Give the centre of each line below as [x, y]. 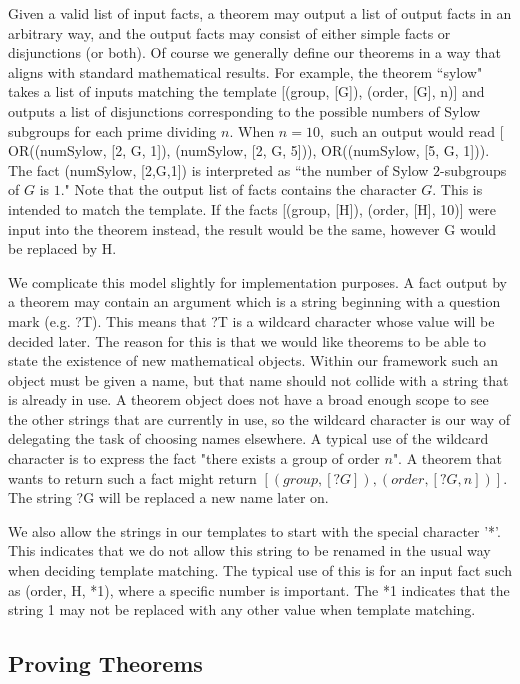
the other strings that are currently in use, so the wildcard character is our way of [259, 418]
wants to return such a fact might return [132, 477]
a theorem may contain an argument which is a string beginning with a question [254, 301]
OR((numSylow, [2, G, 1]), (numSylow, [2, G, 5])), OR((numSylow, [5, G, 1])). [249, 150]
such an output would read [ [417, 130]
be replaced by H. [62, 248]
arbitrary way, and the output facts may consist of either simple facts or [229, 32]
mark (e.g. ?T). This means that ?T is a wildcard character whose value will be [251, 320]
